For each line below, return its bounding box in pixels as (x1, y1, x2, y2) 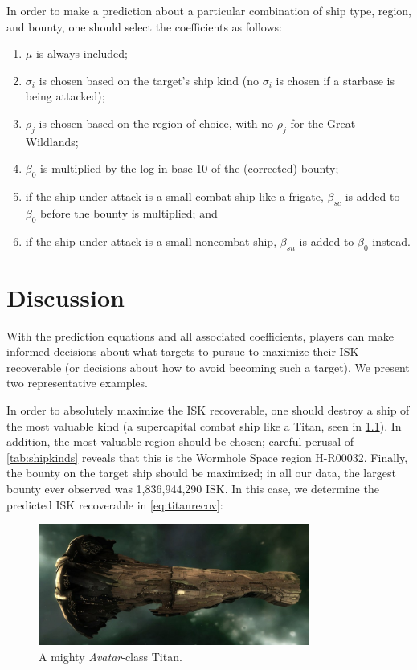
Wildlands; (25, 133, 79, 149)
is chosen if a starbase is (276, 71, 395, 88)
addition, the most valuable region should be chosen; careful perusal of (6, 433, 354, 450)
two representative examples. (6, 374, 148, 391)
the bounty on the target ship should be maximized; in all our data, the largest (6, 464, 396, 481)
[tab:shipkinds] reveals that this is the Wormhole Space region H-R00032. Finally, (6, 448, 408, 465)
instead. (372, 232, 411, 249)
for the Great (290, 114, 356, 131)
